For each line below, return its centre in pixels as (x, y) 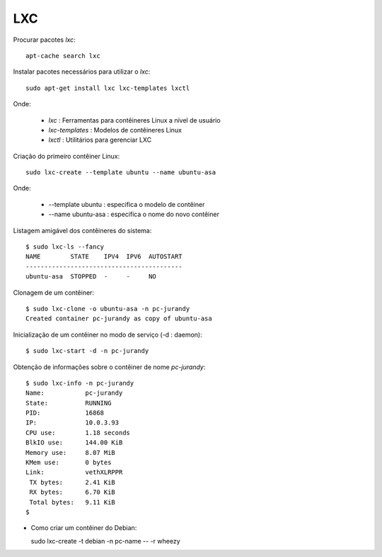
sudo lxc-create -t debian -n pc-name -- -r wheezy (105, 541)
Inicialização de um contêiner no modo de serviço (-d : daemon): (108, 334)
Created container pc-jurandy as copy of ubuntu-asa (119, 319)
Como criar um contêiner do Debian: (84, 528)
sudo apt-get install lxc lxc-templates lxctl (108, 88)
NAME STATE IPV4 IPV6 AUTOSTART (104, 257)
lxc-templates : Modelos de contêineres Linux (115, 130)
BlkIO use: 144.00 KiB (74, 443)
